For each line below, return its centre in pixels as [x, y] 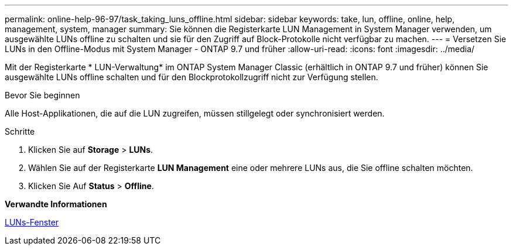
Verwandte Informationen [56, 204]
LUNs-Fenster [32, 222]
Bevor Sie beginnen [42, 95]
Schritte [20, 131]
